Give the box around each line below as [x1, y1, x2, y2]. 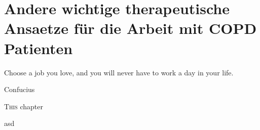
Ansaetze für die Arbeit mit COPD [4, 18, 257, 38]
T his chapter [4, 101, 43, 111]
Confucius [4, 84, 35, 95]
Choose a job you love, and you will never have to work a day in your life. [4, 67, 234, 77]
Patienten [4, 37, 73, 58]
